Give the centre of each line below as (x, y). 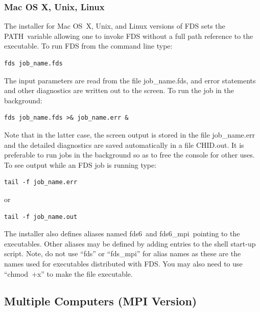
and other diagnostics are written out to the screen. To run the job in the (119, 90)
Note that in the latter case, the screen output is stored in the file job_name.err (129, 134)
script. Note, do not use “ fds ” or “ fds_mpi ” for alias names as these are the (123, 253)
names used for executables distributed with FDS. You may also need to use (123, 263)
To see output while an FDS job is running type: (80, 164)
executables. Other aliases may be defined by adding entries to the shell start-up (130, 243)
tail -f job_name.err (41, 182)
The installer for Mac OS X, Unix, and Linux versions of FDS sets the (115, 26)
